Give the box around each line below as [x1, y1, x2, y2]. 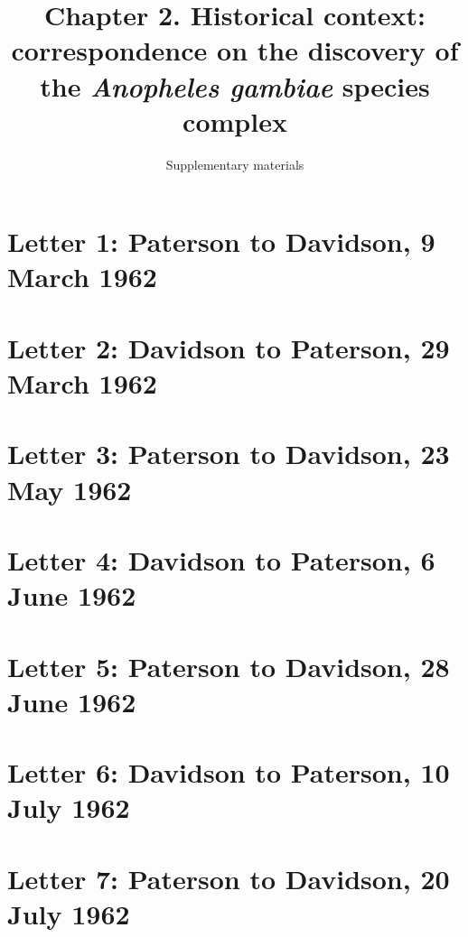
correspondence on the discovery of [11, 32, 459, 69]
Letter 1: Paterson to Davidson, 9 [7, 223, 435, 260]
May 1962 [7, 470, 132, 507]
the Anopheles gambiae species [40, 67, 430, 105]
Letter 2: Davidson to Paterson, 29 [7, 329, 450, 366]
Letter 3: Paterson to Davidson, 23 [7, 435, 450, 472]
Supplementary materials [165, 154, 304, 173]
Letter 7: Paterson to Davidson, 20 [7, 859, 450, 896]
